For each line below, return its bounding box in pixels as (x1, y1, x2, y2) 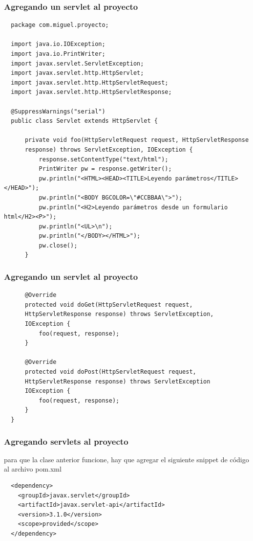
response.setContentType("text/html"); (39, 156, 169, 163)
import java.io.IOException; (11, 41, 105, 48)
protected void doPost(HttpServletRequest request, (24, 368, 196, 376)
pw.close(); (39, 242, 78, 249)
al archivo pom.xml (4, 464, 62, 474)
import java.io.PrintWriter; (11, 50, 105, 57)
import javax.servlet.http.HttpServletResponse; (11, 89, 172, 96)
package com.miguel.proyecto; (11, 22, 109, 29)
